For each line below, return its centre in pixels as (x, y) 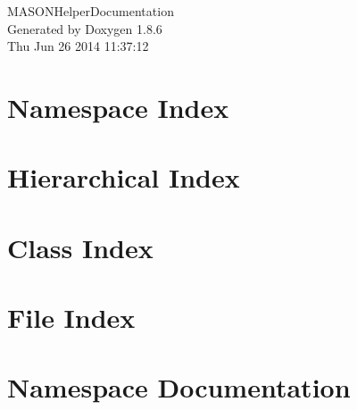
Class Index (80, 247)
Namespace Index (118, 107)
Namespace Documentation (179, 387)
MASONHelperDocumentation (91, 11)
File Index (71, 318)
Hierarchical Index (124, 177)
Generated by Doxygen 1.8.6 (85, 28)
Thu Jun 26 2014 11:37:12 (78, 46)
